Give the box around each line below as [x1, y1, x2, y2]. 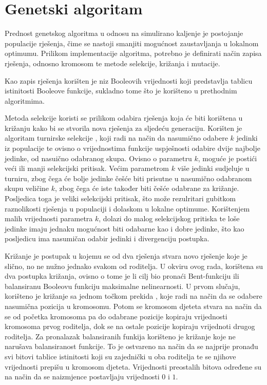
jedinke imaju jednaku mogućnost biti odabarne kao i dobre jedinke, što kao [5, 223, 244, 234]
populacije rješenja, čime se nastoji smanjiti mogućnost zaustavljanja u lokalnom [5, 37, 259, 48]
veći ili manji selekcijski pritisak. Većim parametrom [5, 163, 169, 174]
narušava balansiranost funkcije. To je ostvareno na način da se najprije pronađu [5, 341, 258, 352]
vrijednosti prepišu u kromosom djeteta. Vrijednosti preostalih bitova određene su [5, 361, 262, 372]
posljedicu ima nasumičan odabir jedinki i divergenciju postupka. [5, 233, 209, 244]
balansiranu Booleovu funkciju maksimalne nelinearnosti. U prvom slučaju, [5, 280, 240, 291]
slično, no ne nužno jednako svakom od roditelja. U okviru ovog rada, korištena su [5, 260, 263, 271]
